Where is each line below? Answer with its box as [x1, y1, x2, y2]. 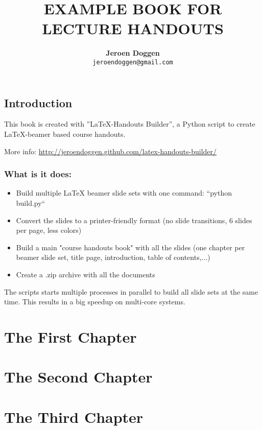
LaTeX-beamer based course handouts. [4, 128, 126, 139]
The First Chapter [4, 326, 137, 347]
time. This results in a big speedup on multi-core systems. [4, 296, 185, 307]
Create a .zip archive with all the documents [16, 269, 155, 279]
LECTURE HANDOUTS [42, 18, 224, 39]
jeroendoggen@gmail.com [92, 58, 173, 66]
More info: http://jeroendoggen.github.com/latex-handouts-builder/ [4, 146, 217, 156]
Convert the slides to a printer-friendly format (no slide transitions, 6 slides [16, 214, 252, 225]
